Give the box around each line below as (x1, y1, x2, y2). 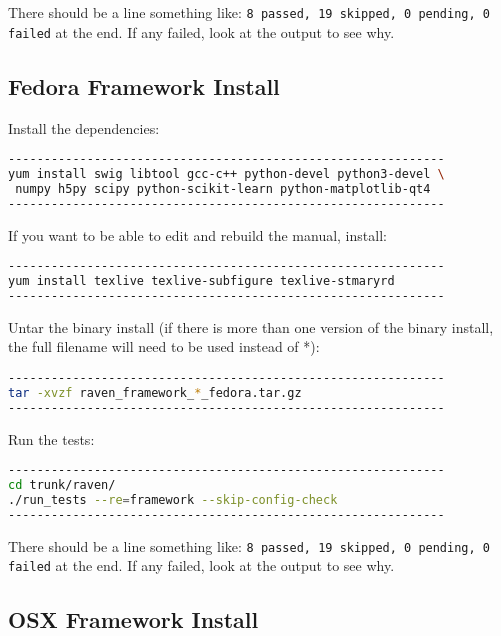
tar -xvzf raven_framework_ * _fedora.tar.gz (8, 385, 302, 400)
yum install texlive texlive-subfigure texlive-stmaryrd (8, 274, 395, 289)
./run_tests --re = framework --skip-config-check (8, 492, 338, 507)
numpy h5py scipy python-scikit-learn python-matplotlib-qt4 (15, 181, 431, 196)
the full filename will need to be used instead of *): (8, 336, 320, 357)
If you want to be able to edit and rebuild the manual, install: (8, 224, 387, 245)
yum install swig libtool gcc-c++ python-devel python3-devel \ (8, 166, 445, 181)
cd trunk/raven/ (8, 478, 116, 493)
